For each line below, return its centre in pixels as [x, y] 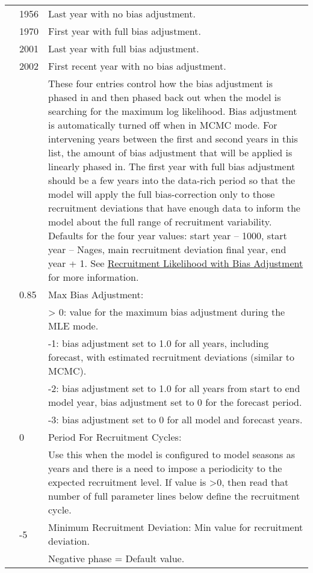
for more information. [94, 277]
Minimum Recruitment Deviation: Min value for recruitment [176, 527]
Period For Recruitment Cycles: [115, 437]
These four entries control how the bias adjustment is [161, 83]
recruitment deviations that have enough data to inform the [174, 208]
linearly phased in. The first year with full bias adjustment [172, 166]
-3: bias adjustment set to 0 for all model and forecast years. [175, 419]
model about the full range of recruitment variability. [160, 222]
